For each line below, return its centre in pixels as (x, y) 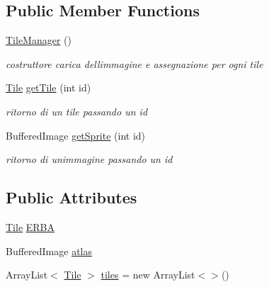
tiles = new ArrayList (148, 275)
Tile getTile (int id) (48, 88)
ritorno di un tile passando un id (77, 111)
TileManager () (39, 40)
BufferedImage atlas (49, 251)
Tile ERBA (30, 226)
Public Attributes (71, 197)
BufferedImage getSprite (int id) (76, 135)
